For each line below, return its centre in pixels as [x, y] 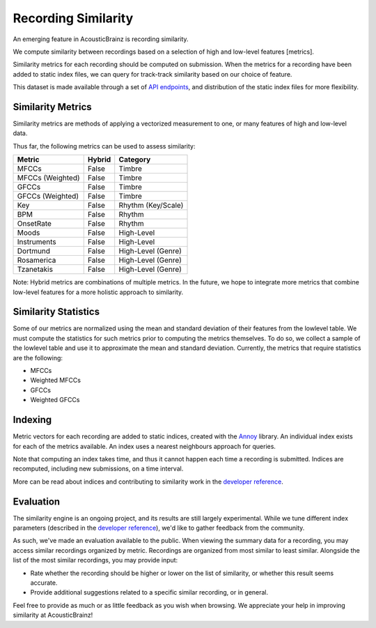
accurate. [44, 583]
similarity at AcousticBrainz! [53, 615]
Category [135, 160]
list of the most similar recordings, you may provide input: [95, 560]
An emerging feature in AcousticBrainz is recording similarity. [101, 39]
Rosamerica [37, 260]
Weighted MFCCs [56, 381]
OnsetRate [34, 224]
